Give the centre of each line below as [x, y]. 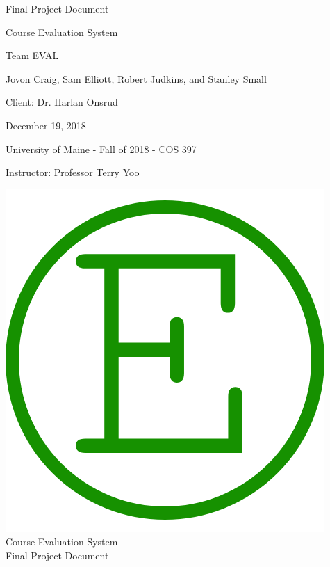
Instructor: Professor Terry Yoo [73, 172]
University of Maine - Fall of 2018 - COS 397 [101, 149]
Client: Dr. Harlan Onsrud [62, 102]
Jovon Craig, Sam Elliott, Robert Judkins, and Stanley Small [136, 78]
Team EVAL [32, 55]
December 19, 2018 [46, 125]
